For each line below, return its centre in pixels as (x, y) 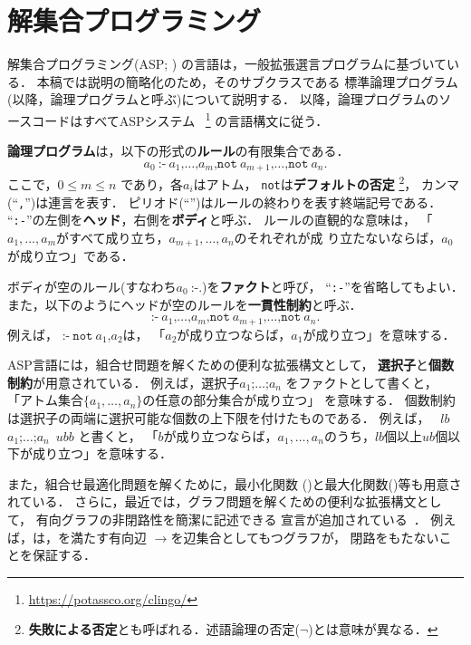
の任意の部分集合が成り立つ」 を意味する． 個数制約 (299, 400)
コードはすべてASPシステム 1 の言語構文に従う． (180, 119)
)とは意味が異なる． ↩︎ (373, 629)
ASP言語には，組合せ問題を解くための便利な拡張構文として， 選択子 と (218, 365)
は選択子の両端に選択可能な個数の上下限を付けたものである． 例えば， (219, 417)
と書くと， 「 (118, 435)
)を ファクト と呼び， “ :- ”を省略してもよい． (333, 286)
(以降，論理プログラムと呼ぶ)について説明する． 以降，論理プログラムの (223, 99)
